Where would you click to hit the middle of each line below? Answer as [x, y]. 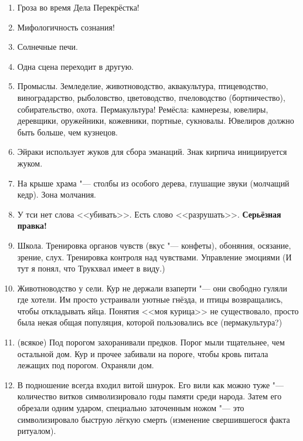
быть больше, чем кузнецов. [67, 132]
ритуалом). [37, 431]
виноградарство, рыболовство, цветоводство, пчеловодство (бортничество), [151, 97]
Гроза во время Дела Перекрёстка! [78, 7]
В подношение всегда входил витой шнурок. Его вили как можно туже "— [151, 384]
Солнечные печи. [47, 47]
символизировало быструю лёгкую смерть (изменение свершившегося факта [154, 419]
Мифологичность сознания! [66, 27]
